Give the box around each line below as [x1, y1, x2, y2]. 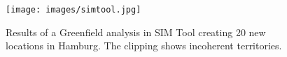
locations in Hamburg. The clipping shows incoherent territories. [6, 38, 282, 53]
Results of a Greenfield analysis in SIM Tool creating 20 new [6, 24, 266, 39]
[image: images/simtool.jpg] [6, 5, 141, 15]
